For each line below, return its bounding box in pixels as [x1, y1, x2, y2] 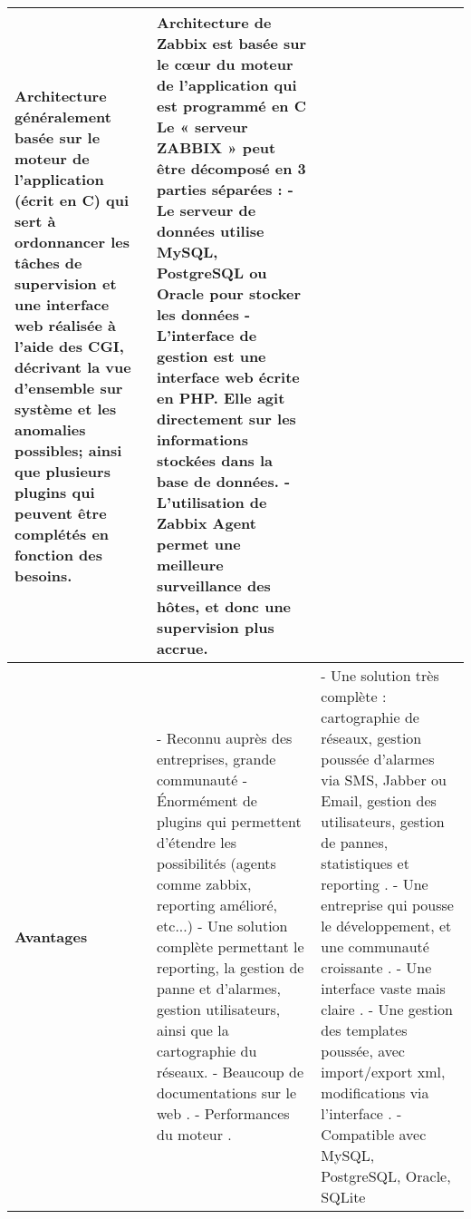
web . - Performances [156, 1103, 290, 1124]
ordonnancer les [14, 230, 130, 252]
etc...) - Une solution [156, 915, 288, 936]
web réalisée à [14, 314, 116, 336]
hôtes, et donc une [156, 596, 292, 617]
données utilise [156, 220, 264, 241]
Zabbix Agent [156, 512, 256, 533]
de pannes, [321, 832, 389, 853]
